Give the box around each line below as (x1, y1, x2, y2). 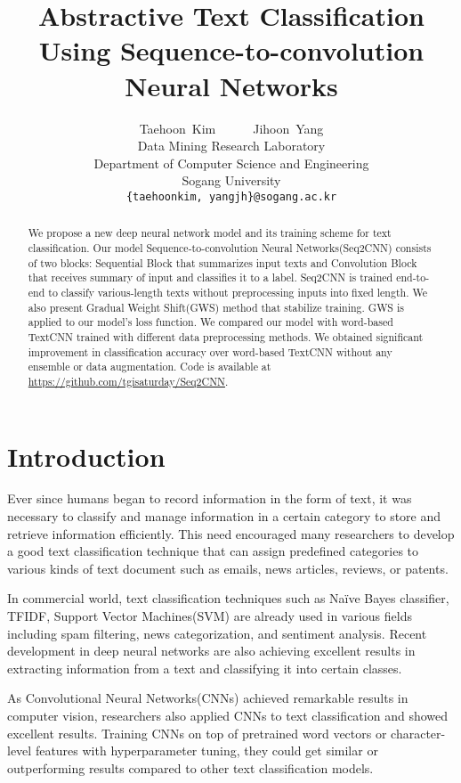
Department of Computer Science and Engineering (93, 153, 369, 172)
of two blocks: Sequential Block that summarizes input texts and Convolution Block (28, 255, 417, 270)
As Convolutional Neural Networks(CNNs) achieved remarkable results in (7, 689, 408, 707)
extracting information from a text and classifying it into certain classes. (7, 658, 402, 677)
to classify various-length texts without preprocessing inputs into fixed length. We (48, 284, 427, 299)
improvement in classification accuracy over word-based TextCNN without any (28, 344, 392, 359)
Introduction (7, 437, 166, 474)
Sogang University (182, 171, 281, 190)
